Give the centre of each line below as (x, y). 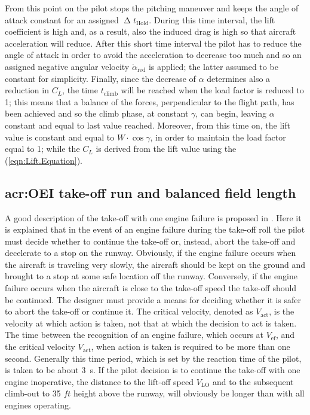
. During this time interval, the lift (212, 19)
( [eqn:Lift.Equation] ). (44, 160)
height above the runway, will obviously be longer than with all (189, 393)
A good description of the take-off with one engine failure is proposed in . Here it (153, 217)
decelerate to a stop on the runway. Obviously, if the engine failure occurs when (151, 253)
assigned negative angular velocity (67, 66)
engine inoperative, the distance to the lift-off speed (99, 381)
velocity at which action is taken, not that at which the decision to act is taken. (151, 323)
